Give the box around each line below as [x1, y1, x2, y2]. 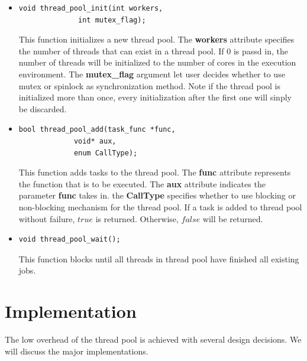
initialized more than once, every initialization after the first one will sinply [18, 91, 292, 103]
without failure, [18, 212, 75, 225]
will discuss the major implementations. [5, 344, 148, 357]
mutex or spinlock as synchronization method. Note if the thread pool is [18, 79, 281, 92]
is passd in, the [233, 44, 288, 57]
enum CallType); [73, 148, 138, 157]
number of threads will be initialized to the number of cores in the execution [18, 56, 296, 69]
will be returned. [202, 212, 263, 225]
